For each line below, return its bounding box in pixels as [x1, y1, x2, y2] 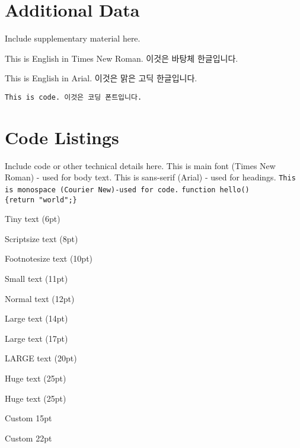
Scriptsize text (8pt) [5, 232, 78, 244]
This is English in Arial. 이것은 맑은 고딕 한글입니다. [5, 72, 197, 84]
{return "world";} [5, 195, 77, 204]
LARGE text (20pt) [5, 352, 77, 364]
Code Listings [5, 125, 119, 149]
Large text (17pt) [5, 332, 68, 344]
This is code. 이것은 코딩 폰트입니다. [5, 93, 142, 101]
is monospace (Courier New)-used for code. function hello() [5, 185, 250, 194]
